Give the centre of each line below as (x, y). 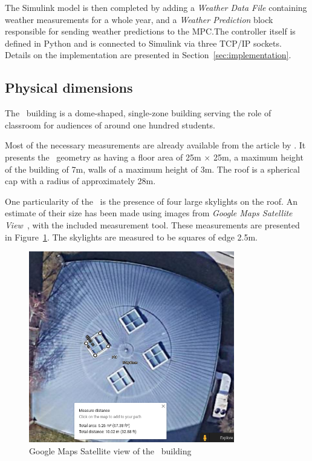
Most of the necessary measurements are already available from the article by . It (155, 145)
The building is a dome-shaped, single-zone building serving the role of (138, 113)
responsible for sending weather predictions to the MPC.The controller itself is (150, 31)
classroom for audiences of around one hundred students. (110, 124)
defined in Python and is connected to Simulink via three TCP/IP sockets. (143, 43)
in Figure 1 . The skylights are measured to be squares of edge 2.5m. (131, 237)
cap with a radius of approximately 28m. (80, 181)
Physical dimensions (69, 88)
